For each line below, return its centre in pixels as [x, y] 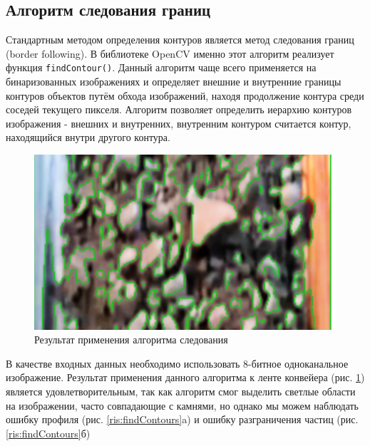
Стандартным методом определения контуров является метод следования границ [180, 40]
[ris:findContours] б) [48, 433]
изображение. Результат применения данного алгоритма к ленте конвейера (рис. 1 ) [185, 377]
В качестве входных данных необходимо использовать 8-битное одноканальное [177, 363]
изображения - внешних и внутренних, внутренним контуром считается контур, [179, 123]
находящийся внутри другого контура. [88, 137]
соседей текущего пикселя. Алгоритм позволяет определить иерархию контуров [179, 109]
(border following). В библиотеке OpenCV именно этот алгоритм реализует [170, 53]
